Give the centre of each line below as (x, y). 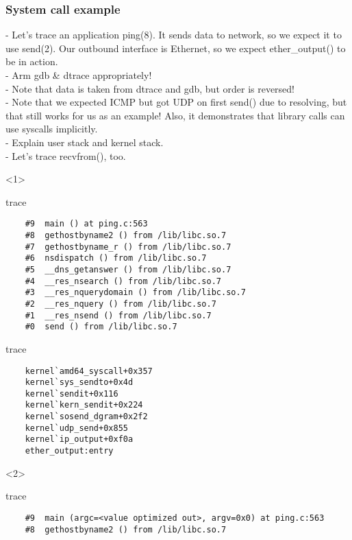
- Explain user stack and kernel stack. (85, 142)
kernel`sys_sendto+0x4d (79, 383)
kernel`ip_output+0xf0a (79, 439)
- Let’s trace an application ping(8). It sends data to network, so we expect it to (174, 35)
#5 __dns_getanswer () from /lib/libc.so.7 (128, 269)
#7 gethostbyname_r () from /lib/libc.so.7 (128, 247)
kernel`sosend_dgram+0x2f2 (86, 417)
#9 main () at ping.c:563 (86, 224)
